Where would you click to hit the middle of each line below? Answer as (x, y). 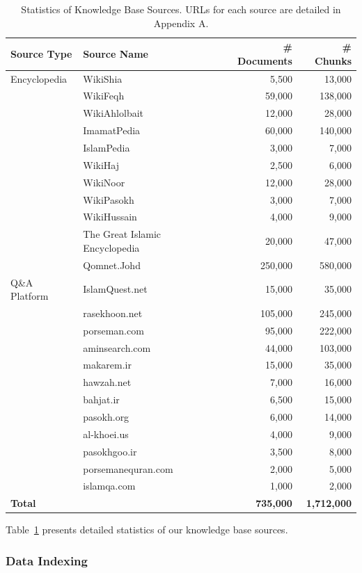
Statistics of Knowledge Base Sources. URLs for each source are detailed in (181, 9)
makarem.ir (107, 365)
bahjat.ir (101, 400)
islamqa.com (109, 486)
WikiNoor (104, 182)
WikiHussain (110, 217)
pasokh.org (106, 417)
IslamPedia (107, 147)
